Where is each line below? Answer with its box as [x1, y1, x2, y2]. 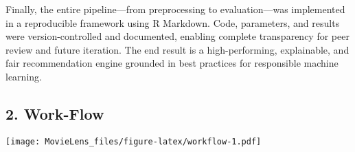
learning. [5, 69, 42, 83]
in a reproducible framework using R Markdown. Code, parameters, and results [5, 15, 340, 30]
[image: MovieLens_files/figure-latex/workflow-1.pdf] [5, 136, 262, 146]
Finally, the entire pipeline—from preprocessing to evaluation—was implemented [5, 2, 345, 16]
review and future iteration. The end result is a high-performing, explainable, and [5, 42, 350, 56]
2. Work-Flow [5, 102, 104, 124]
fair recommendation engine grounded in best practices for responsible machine [5, 56, 339, 70]
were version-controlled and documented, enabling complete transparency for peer [5, 29, 350, 43]
